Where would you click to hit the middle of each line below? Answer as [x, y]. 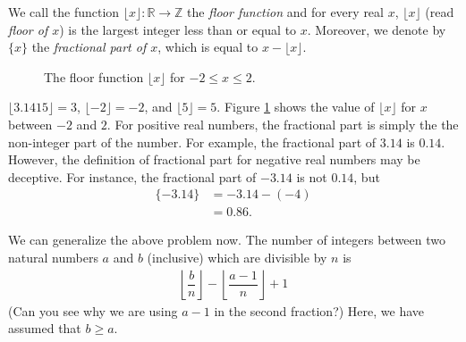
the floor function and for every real [285, 12]
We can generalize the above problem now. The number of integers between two [227, 240]
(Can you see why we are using [93, 310]
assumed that [45, 328]
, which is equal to [208, 47]
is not [312, 176]
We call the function [64, 12]
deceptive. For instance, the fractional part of [132, 176]
